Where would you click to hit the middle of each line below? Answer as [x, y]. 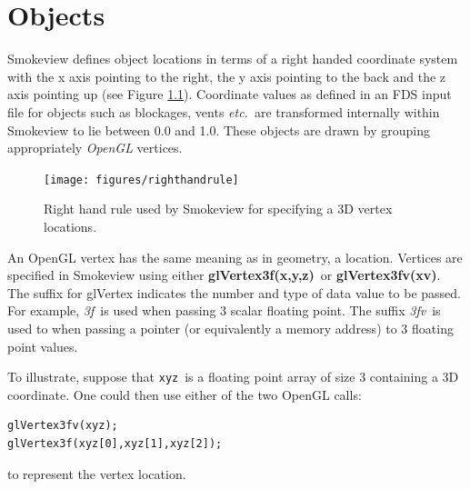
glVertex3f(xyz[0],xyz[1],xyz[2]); [115, 443]
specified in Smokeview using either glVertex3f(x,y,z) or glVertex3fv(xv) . [224, 275]
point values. [43, 346]
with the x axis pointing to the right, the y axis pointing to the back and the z [227, 76]
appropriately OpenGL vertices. [95, 148]
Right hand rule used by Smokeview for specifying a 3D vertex [218, 209]
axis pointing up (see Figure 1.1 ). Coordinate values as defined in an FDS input [230, 94]
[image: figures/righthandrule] [141, 180]
